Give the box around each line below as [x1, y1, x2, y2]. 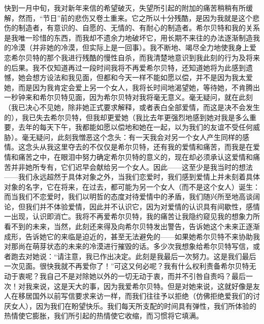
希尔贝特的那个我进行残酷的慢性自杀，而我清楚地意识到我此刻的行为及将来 [11, 52, 260, 62]
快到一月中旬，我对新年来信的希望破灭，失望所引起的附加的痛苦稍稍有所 [4, 3, 246, 13]
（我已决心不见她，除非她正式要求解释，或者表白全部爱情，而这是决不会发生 [4, 101, 260, 112]
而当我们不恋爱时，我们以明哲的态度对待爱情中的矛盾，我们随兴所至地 [4, 191, 239, 202]
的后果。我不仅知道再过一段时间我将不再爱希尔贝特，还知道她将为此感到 [4, 62, 246, 73]
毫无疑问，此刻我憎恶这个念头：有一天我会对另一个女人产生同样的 [21, 131, 242, 142]
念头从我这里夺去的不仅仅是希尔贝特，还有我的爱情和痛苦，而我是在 [25, 141, 253, 152]
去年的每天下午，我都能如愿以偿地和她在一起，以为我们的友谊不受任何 [18, 122, 253, 132]
